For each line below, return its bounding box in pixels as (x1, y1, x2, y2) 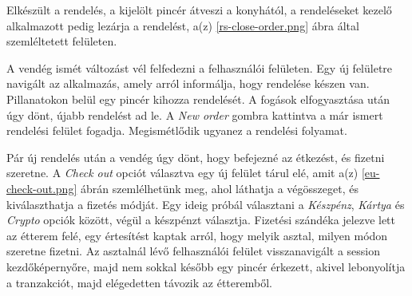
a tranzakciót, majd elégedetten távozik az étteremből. (6, 274, 272, 290)
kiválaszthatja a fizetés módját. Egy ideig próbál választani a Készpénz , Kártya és (6, 195, 405, 212)
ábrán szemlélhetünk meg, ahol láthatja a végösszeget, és (80, 180, 359, 196)
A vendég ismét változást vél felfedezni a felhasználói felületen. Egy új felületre (6, 59, 393, 76)
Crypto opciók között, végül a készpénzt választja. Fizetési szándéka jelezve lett (6, 211, 396, 228)
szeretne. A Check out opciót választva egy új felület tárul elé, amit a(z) (6, 164, 359, 181)
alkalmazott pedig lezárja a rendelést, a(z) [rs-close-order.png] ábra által (6, 17, 359, 34)
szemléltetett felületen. (6, 33, 117, 49)
